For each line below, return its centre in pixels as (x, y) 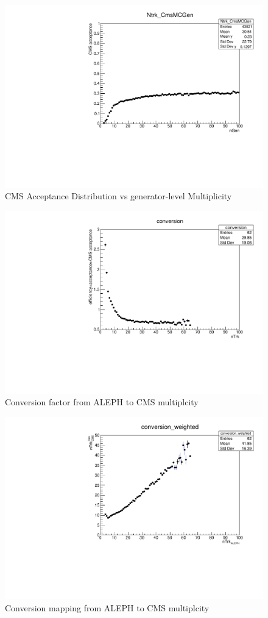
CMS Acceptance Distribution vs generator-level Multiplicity (118, 196)
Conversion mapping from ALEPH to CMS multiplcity (107, 607)
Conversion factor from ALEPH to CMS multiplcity (102, 402)
